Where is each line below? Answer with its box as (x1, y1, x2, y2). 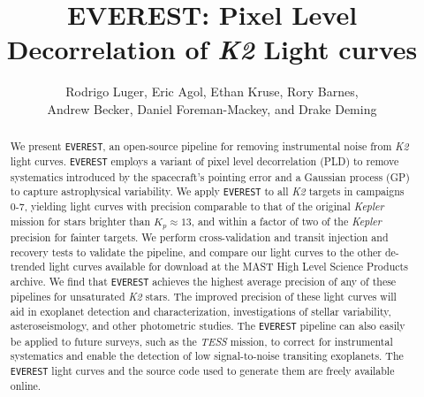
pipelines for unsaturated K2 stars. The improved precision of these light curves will (10, 289, 397, 304)
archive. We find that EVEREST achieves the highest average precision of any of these (10, 273, 397, 288)
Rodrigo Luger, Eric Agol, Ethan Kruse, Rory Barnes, (65, 82, 359, 101)
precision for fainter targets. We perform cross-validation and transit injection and (10, 229, 389, 244)
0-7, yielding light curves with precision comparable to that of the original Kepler (10, 199, 384, 214)
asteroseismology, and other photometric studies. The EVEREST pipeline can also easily (10, 318, 405, 333)
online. (10, 378, 42, 393)
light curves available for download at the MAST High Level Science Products (49, 259, 408, 274)
